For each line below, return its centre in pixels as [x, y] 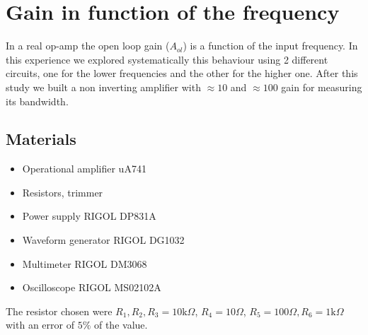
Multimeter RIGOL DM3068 [85, 263]
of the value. [121, 325]
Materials [41, 139]
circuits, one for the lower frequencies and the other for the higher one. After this [182, 73]
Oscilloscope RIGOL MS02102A [92, 287]
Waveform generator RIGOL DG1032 [103, 240]
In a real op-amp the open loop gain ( [88, 46]
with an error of [40, 325]
